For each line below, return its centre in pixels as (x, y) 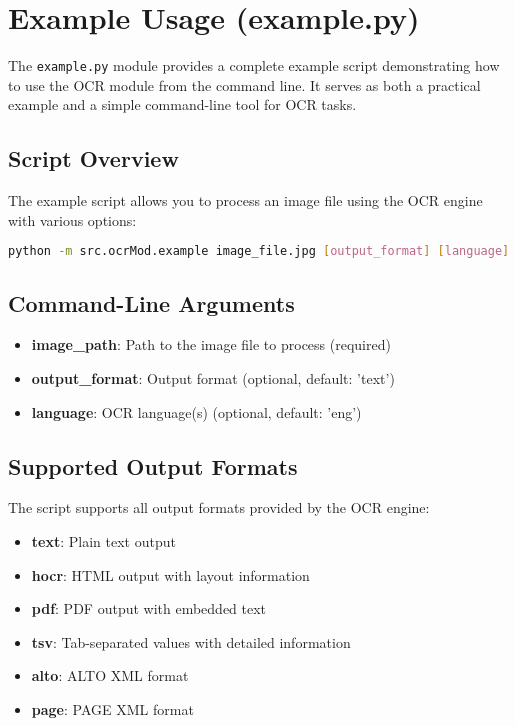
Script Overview (93, 158)
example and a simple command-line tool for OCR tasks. (182, 104)
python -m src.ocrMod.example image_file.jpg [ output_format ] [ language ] (259, 251)
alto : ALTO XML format (110, 675)
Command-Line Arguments (151, 302)
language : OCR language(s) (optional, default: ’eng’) (196, 411)
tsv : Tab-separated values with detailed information (191, 641)
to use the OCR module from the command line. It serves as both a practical (244, 84)
